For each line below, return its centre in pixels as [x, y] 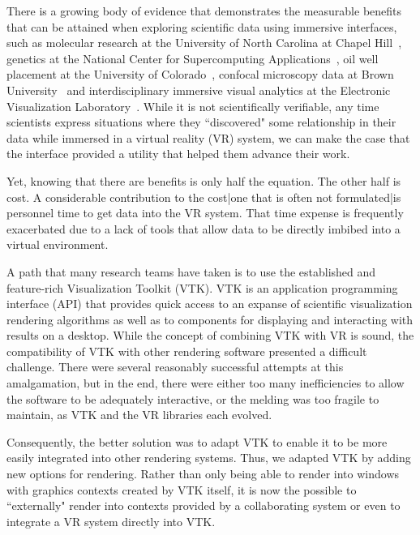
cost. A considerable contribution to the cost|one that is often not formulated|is [204, 197]
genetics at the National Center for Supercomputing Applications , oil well [193, 58]
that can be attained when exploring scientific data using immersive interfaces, [202, 26]
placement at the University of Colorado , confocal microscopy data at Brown [200, 74]
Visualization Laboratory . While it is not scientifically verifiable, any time [193, 106]
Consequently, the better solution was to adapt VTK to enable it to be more [197, 441]
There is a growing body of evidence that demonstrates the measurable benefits [204, 11]
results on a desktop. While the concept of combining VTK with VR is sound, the [210, 335]
